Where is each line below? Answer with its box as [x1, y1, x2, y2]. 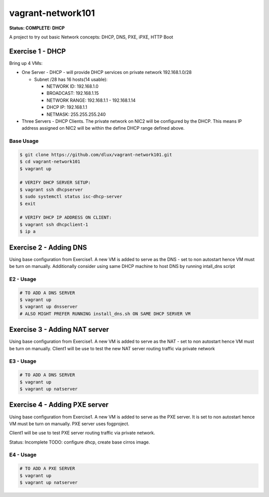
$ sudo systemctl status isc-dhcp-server [19, 194, 123, 200]
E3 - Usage [9, 358, 37, 365]
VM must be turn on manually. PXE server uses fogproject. [9, 421, 130, 427]
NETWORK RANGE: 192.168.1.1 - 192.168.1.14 [46, 97, 136, 103]
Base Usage [9, 138, 39, 145]
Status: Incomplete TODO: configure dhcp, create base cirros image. [9, 439, 150, 445]
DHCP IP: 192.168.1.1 [46, 104, 87, 110]
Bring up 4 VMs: [9, 60, 43, 66]
